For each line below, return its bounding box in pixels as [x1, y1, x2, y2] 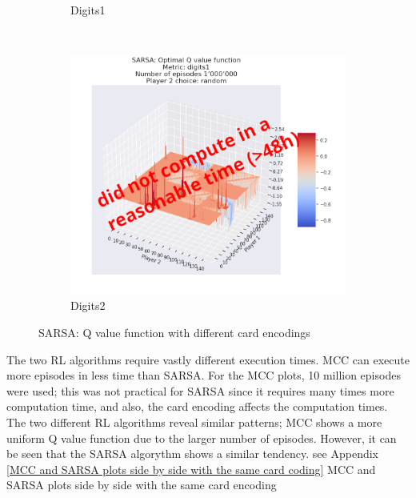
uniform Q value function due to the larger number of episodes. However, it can [6, 429, 397, 446]
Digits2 [70, 297, 106, 314]
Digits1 [70, 2, 106, 18]
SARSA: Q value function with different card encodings [38, 324, 310, 341]
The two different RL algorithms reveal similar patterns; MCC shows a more [6, 414, 382, 431]
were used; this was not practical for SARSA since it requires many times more [6, 382, 394, 399]
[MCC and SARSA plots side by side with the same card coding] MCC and [6, 460, 376, 477]
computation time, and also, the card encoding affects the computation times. [6, 398, 388, 415]
